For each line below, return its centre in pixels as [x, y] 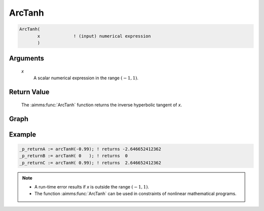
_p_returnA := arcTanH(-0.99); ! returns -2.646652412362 [90, 149]
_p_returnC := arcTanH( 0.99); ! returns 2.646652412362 [90, 163]
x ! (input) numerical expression [94, 36]
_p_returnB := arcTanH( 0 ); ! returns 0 [74, 156]
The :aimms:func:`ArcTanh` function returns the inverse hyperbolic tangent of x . [102, 105]
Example [22, 134]
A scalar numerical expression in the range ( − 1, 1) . [86, 78]
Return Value [29, 92]
